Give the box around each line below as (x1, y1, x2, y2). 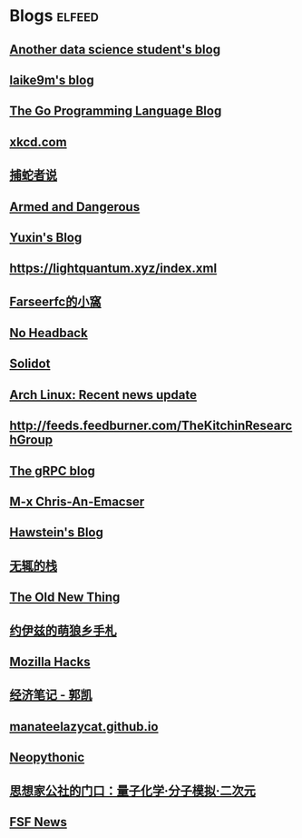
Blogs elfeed (9, 5, 100, 26)
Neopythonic (9, 750, 85, 765)
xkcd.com (9, 134, 67, 150)
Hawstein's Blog (9, 524, 104, 541)
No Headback (9, 325, 88, 341)
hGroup (9, 433, 54, 448)
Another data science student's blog (9, 42, 220, 57)
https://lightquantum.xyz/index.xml (9, 261, 218, 276)
